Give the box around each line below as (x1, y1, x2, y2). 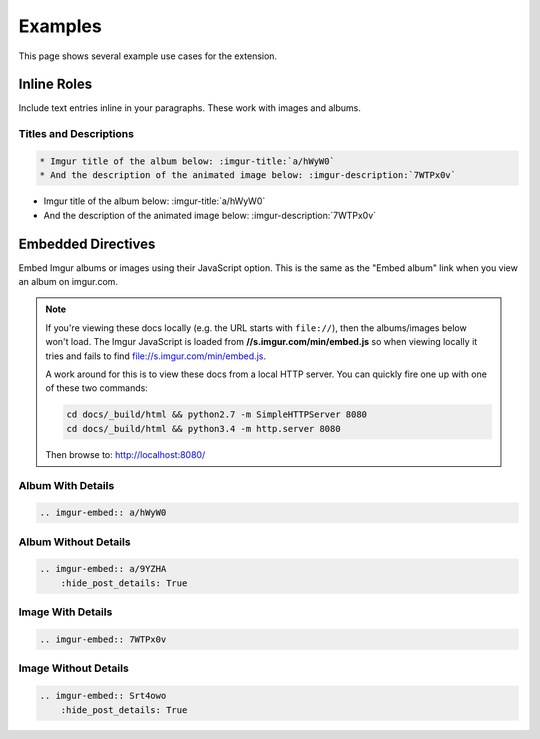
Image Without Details (18, 661, 129, 675)
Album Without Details (18, 535, 131, 549)
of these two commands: (45, 382, 149, 394)
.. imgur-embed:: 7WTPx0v (39, 633, 167, 645)
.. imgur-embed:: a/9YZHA (39, 563, 167, 575)
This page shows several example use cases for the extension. (18, 50, 278, 62)
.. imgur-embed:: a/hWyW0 (39, 507, 167, 519)
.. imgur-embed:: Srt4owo (39, 690, 167, 702)
